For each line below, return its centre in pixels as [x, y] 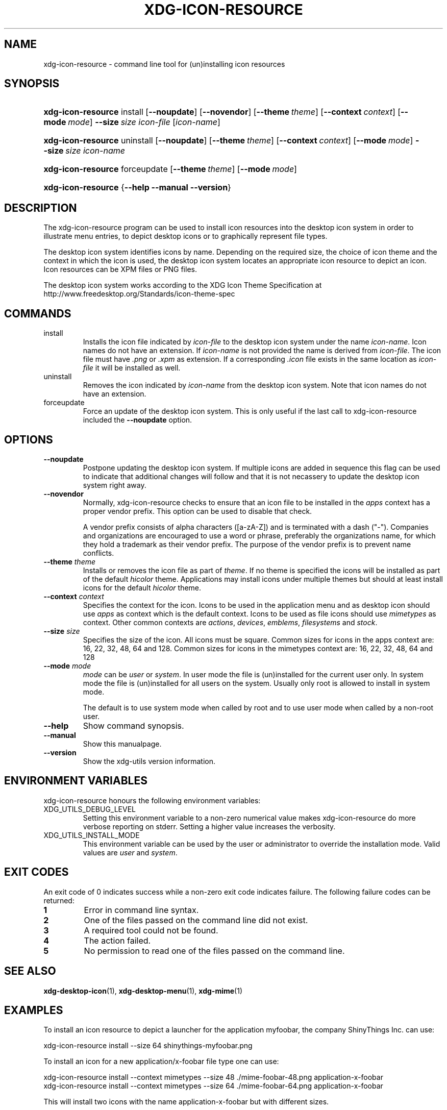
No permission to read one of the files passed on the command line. [214, 951]
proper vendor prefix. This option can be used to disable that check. [197, 511]
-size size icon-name [84, 151]
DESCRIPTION [41, 208]
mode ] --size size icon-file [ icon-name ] [144, 122]
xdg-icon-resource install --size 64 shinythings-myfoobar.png [148, 1046]
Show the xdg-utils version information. [149, 761]
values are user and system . [130, 852]
